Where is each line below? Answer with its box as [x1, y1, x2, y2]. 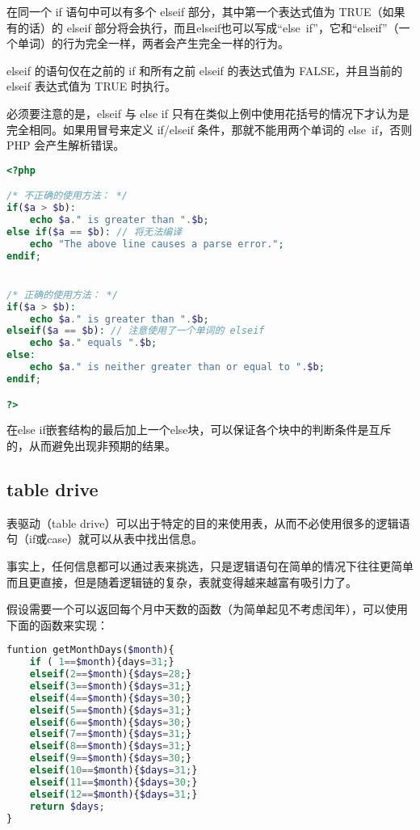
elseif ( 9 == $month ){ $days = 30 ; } [29, 752, 192, 765]
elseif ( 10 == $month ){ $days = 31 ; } [29, 765, 198, 777]
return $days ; [29, 800, 105, 812]
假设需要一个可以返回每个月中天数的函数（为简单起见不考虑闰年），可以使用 [6, 600, 408, 617]
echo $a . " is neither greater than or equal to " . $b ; [29, 361, 325, 373]
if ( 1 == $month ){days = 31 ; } [29, 656, 174, 668]
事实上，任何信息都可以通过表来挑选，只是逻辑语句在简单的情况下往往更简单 [6, 557, 414, 574]
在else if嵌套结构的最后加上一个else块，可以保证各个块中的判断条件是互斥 [6, 421, 392, 438]
